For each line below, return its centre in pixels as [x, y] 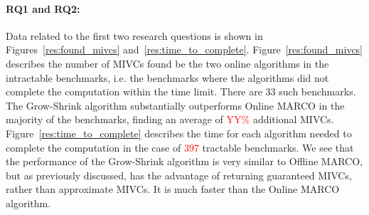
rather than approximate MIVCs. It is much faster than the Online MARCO [173, 189]
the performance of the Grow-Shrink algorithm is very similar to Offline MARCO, [184, 161]
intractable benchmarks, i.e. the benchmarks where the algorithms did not [167, 77]
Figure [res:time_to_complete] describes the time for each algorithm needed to [179, 133]
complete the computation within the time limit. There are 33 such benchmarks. [181, 91]
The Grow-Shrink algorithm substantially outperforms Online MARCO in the [175, 105]
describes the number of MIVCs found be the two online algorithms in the [167, 63]
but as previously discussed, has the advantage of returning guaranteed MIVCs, [179, 175]
